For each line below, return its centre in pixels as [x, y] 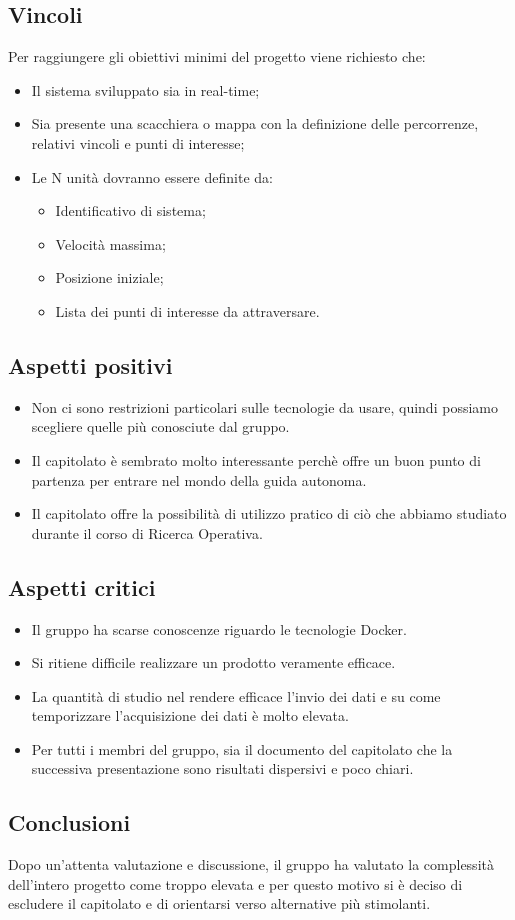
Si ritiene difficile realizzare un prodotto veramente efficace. [213, 662]
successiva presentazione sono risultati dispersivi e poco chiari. [222, 768]
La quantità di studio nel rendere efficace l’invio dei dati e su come [236, 695]
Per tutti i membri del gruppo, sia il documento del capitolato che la [242, 748]
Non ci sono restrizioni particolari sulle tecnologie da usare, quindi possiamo [264, 406]
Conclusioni [69, 822]
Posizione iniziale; [109, 277]
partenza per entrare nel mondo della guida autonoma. [199, 479]
